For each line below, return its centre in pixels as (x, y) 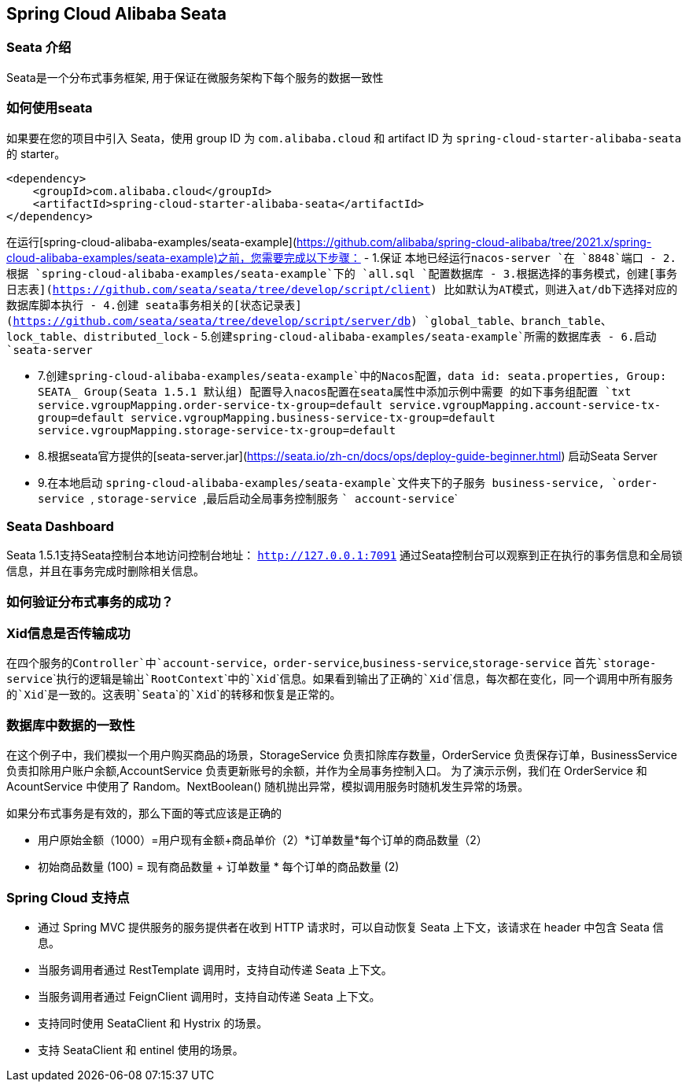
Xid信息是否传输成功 (68, 634)
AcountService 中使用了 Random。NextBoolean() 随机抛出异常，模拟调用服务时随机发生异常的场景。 (268, 787)
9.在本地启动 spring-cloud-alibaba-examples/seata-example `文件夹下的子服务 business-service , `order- (348, 482)
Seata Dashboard (60, 526)
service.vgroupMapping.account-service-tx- (525, 405)
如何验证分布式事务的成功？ (90, 601)
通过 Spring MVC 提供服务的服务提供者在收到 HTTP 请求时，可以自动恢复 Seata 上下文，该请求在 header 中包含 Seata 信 (351, 927)
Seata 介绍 (39, 48)
